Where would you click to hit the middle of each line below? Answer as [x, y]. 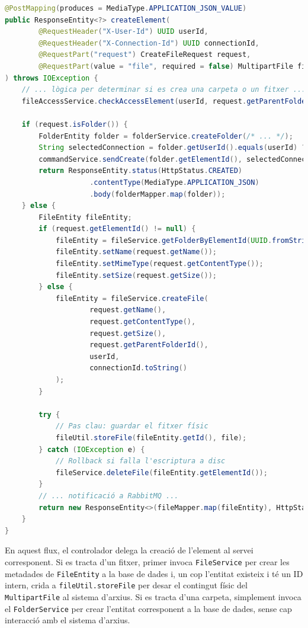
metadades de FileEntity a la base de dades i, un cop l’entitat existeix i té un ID [154, 573]
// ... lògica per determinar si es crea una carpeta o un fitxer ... [164, 90]
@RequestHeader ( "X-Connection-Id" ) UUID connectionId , [149, 43]
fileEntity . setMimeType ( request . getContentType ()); [159, 264]
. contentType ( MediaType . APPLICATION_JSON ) [174, 182]
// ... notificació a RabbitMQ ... [109, 496]
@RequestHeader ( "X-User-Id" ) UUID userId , [123, 32]
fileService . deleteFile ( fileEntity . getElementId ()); [161, 472]
